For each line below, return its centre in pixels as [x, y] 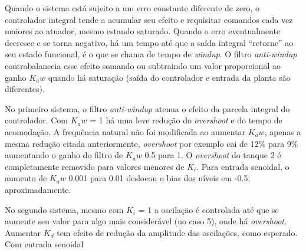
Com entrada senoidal [44, 244]
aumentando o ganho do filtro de [64, 155]
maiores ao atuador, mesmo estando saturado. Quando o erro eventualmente [143, 31]
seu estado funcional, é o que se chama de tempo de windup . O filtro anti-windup [151, 54]
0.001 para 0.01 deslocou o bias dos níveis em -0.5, [159, 178]
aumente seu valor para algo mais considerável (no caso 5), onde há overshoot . [146, 221]
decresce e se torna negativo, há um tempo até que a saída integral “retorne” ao [149, 42]
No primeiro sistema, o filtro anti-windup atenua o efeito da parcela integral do [147, 108]
